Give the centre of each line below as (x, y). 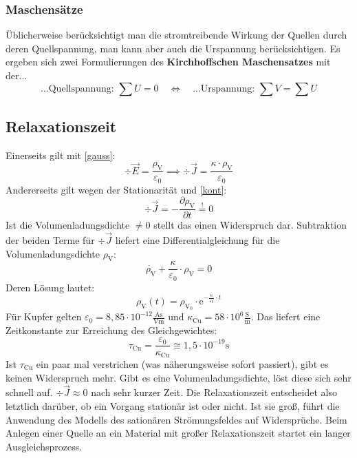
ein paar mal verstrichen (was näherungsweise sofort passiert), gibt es (182, 364)
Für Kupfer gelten (44, 316)
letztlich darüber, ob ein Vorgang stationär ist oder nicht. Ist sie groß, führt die (173, 406)
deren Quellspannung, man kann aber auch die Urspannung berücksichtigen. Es (173, 48)
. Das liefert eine (285, 316)
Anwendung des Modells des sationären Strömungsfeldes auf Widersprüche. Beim (176, 419)
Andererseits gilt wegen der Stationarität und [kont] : (116, 189)
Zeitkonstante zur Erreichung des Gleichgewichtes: (111, 330)
